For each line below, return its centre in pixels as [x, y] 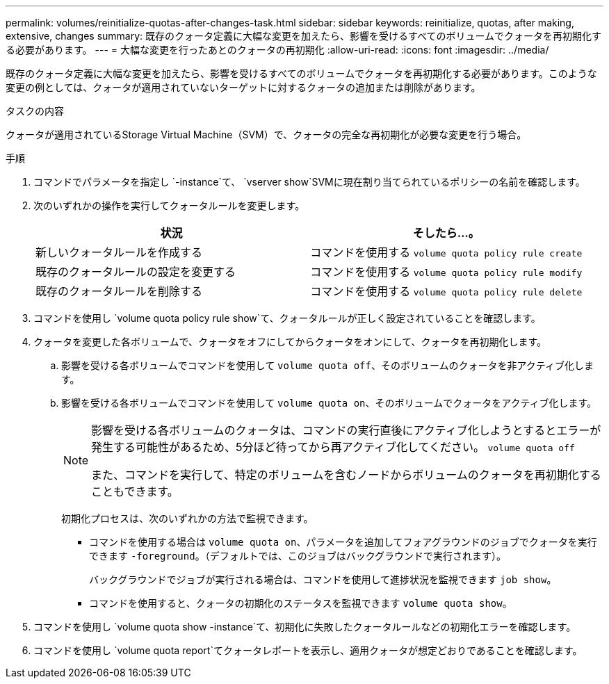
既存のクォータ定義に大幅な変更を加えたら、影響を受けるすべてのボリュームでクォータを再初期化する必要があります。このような [301, 73]
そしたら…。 [446, 233]
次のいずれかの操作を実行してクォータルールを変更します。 [169, 205]
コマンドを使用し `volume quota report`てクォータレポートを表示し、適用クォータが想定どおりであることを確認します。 [308, 650]
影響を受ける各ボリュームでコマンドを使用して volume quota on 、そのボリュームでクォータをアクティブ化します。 [329, 403]
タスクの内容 [35, 111]
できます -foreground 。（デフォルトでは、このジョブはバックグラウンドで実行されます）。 [298, 556]
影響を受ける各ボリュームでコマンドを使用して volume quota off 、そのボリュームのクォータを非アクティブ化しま [328, 365]
